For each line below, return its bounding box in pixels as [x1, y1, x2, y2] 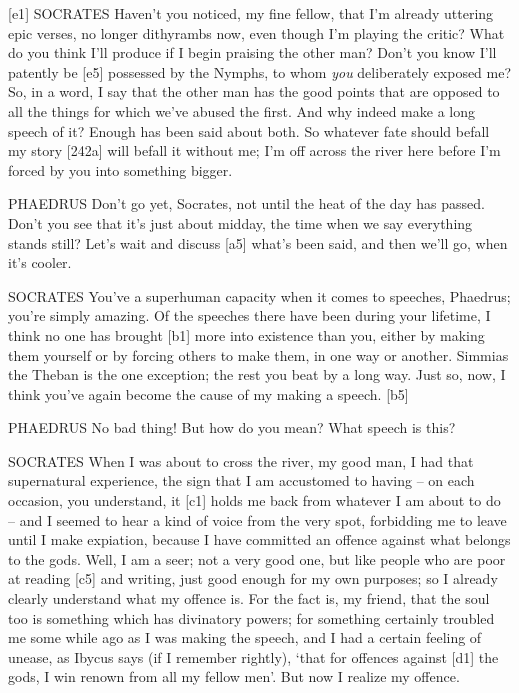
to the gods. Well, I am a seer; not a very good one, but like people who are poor [8, 548, 506, 569]
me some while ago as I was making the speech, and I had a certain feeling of [8, 627, 482, 648]
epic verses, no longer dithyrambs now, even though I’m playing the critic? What [8, 22, 505, 43]
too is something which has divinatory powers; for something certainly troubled [8, 607, 495, 628]
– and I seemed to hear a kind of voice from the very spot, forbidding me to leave [8, 509, 507, 530]
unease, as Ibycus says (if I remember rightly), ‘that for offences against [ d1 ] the [8, 646, 499, 667]
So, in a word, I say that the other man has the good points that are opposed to [8, 81, 500, 102]
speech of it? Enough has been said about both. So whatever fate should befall [8, 120, 490, 141]
